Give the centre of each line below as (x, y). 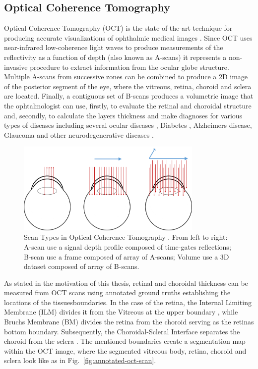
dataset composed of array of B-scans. (82, 266)
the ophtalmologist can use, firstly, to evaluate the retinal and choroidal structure (128, 105)
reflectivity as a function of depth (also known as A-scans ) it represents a (115, 57)
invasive (16, 67)
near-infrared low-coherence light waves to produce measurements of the (114, 47)
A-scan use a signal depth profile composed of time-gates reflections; (128, 246)
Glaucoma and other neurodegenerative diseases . (79, 134)
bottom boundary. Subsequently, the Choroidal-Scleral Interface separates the (122, 331)
